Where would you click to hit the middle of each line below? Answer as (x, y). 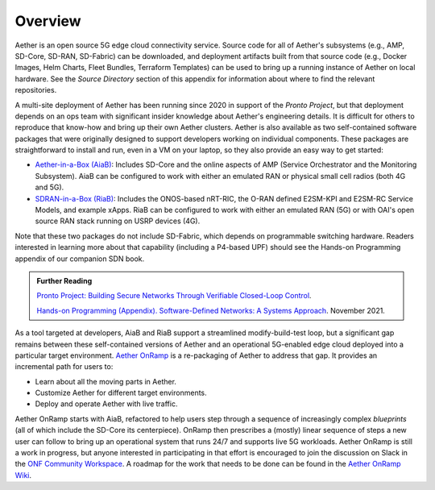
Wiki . (23, 475)
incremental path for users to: (64, 367)
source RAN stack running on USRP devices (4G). (118, 221)
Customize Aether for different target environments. (121, 393)
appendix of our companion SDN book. (80, 259)
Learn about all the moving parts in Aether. (106, 381)
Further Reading (64, 280)
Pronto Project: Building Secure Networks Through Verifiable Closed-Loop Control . (174, 296)
